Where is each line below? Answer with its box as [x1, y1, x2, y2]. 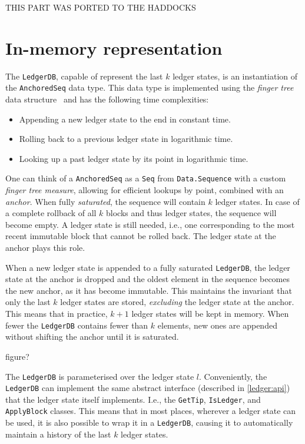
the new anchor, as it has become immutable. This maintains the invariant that [5, 284, 292, 296]
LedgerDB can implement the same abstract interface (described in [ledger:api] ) [5, 382, 290, 394]
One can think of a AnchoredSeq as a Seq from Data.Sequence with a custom [5, 172, 286, 184]
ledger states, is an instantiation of [173, 69, 298, 82]
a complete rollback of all [5, 207, 97, 219]
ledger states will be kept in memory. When [131, 307, 289, 320]
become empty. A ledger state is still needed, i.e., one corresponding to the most [5, 218, 295, 230]
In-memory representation [5, 35, 223, 59]
